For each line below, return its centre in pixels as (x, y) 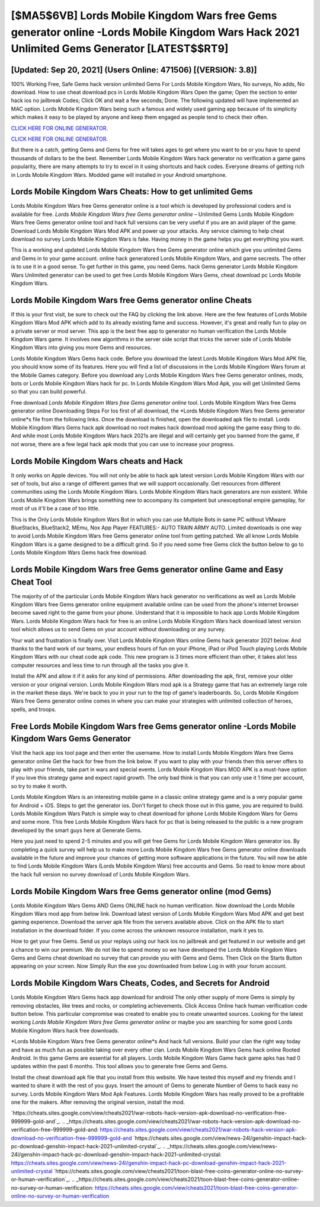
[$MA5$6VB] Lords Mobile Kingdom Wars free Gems (144, 15)
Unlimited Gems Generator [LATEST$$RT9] (120, 49)
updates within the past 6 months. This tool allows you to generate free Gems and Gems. (119, 1066)
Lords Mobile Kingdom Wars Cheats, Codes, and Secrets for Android (140, 983)
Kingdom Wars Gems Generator (71, 739)
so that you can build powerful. (49, 392)
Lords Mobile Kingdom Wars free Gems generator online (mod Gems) (141, 891)
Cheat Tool (32, 582)
